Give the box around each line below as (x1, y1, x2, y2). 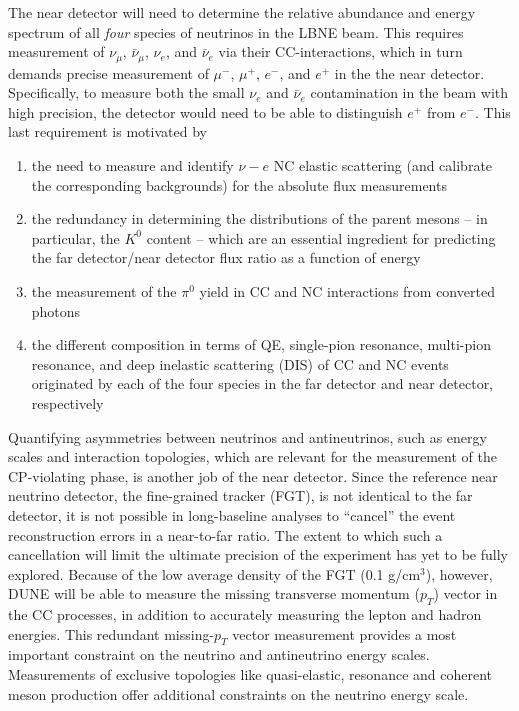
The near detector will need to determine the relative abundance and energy (8, 2, 476, 22)
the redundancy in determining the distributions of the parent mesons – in (31, 208, 488, 229)
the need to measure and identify (31, 155, 234, 176)
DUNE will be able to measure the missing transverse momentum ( (8, 583, 420, 604)
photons (31, 300, 81, 321)
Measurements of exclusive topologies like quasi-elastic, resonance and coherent (8, 664, 492, 685)
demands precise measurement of (8, 62, 209, 83)
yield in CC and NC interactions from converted (199, 280, 495, 301)
